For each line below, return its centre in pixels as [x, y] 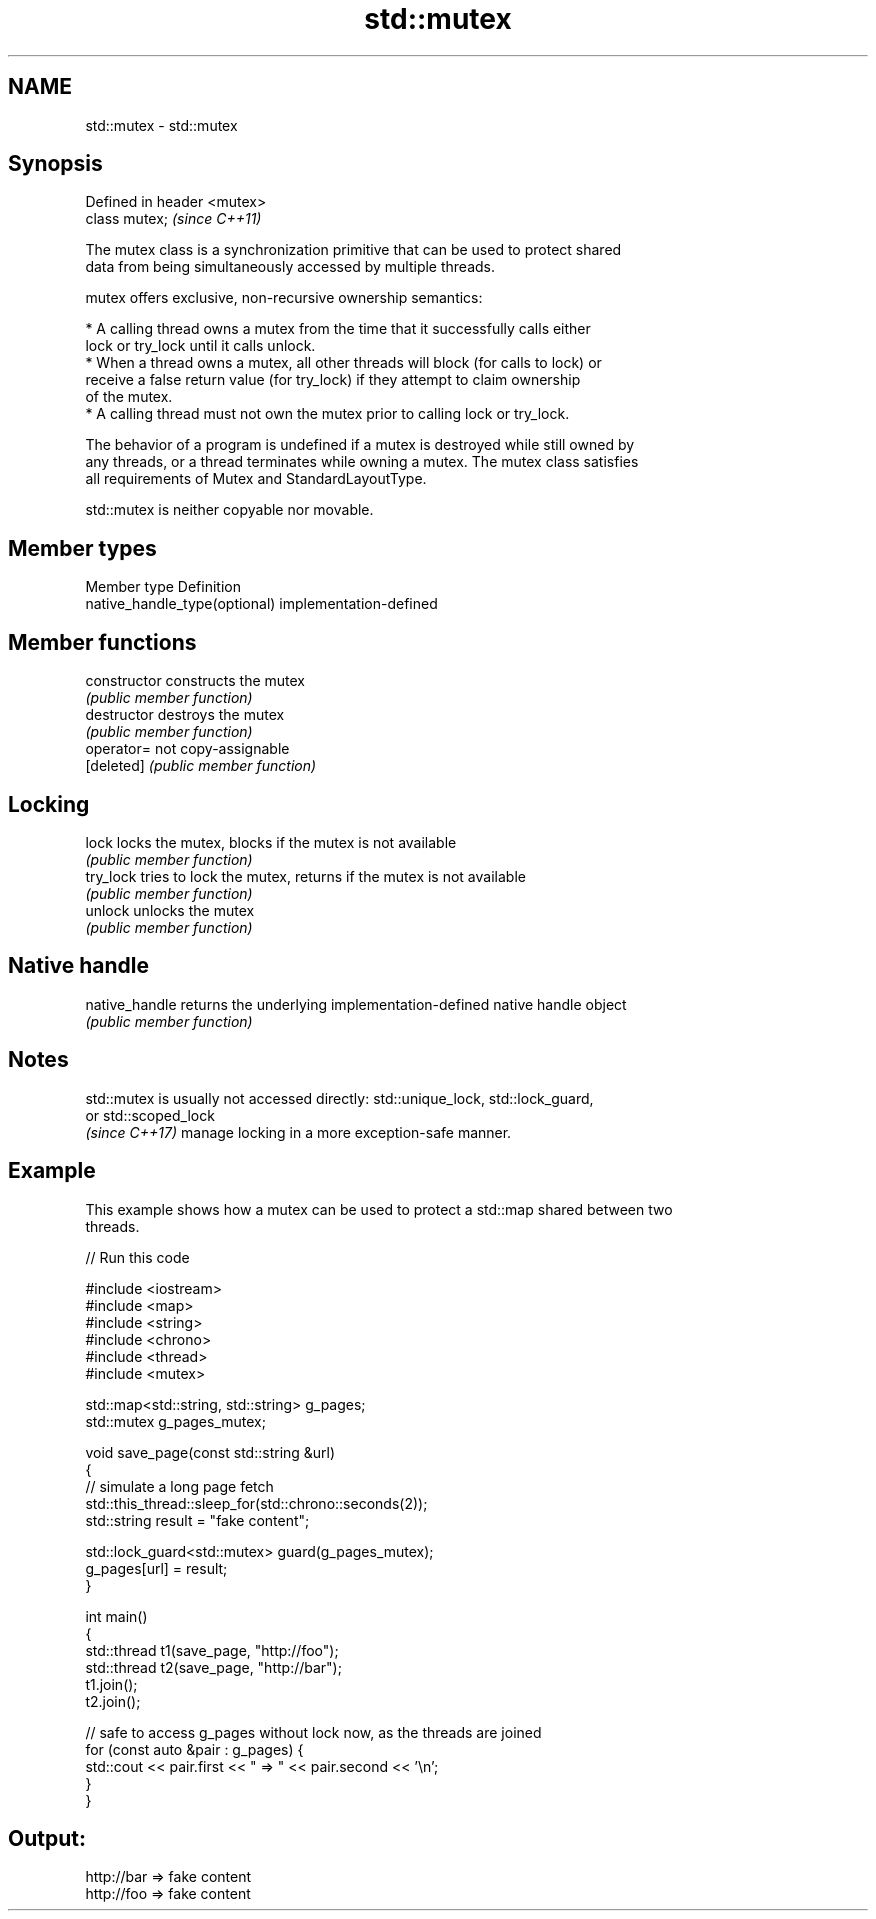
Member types [82, 548]
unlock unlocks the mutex [170, 910]
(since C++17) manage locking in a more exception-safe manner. [298, 1132]
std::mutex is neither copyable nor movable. [229, 510]
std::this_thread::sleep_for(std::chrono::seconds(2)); [256, 1503]
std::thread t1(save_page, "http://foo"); [212, 1650]
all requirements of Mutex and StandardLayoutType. [256, 479]
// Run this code [137, 1257]
